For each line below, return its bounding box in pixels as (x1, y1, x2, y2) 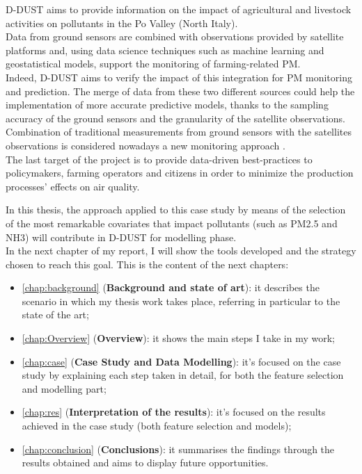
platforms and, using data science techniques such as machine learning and (6, 42, 324, 57)
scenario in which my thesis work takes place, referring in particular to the (22, 293, 340, 308)
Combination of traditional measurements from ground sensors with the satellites (6, 124, 352, 139)
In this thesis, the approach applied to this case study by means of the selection (6, 202, 346, 217)
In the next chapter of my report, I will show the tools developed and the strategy (6, 243, 356, 258)
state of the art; (22, 307, 89, 322)
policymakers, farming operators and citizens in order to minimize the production (6, 165, 354, 180)
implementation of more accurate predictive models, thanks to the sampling (6, 97, 329, 112)
